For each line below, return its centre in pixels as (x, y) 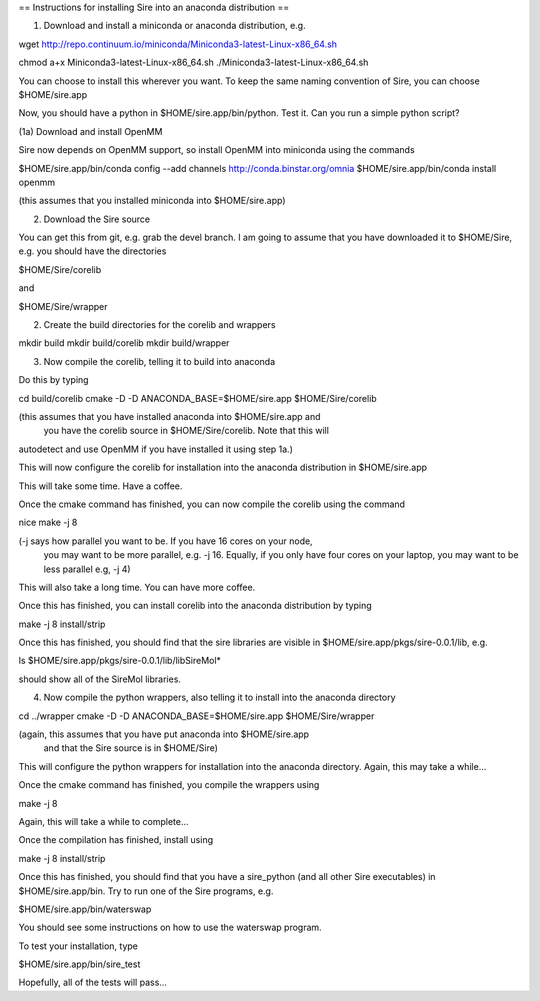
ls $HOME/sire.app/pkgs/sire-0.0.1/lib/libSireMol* (120, 661)
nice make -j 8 (48, 522)
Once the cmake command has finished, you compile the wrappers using (169, 785)
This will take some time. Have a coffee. (100, 486)
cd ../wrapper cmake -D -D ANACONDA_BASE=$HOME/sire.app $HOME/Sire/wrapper (196, 716)
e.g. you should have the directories (92, 251)
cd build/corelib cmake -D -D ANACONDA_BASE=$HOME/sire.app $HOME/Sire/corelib (197, 398)
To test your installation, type (78, 946)
